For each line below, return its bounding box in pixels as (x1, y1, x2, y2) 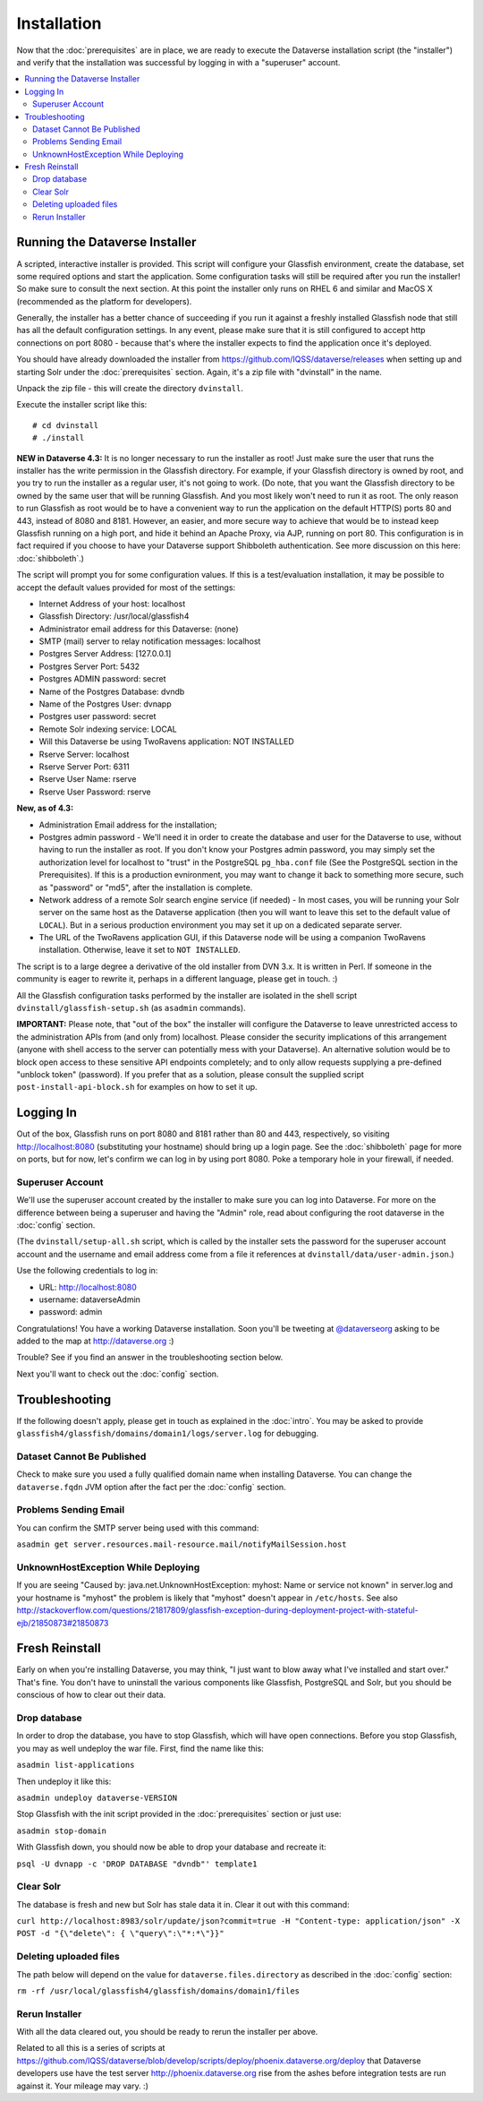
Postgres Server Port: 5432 (38, 661, 140, 672)
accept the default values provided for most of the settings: (16, 582, 236, 593)
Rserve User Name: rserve (38, 774, 137, 785)
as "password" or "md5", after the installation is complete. (38, 882, 253, 893)
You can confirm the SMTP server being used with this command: (16, 1522, 259, 1533)
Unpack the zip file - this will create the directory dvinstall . (16, 383, 243, 394)
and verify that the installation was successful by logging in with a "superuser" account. (16, 56, 341, 67)
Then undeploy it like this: (16, 1776, 112, 1787)
